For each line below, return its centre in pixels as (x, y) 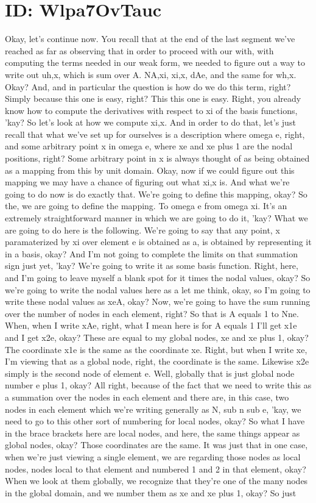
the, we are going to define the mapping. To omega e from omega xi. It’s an (146, 206)
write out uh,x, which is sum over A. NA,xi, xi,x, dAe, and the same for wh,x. (151, 74)
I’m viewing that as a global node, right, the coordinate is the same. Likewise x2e (157, 361)
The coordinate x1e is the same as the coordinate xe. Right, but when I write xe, (156, 349)
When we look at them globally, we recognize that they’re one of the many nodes (156, 481)
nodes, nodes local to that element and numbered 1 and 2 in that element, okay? (156, 469)
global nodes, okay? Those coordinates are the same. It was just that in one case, (156, 445)
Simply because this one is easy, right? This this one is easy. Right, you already (153, 98)
